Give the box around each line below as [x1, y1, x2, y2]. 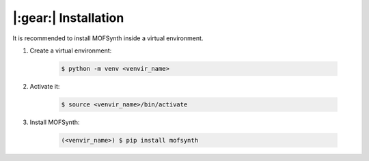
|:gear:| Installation [12, 10, 124, 25]
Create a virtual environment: [29, 46, 112, 55]
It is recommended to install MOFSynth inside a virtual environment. [12, 34, 204, 42]
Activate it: [29, 82, 60, 90]
